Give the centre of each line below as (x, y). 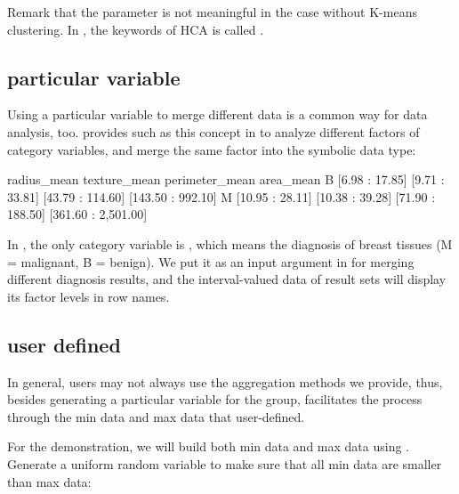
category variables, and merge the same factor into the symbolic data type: (212, 149)
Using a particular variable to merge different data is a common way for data (217, 114)
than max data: (49, 481)
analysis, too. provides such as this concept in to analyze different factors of (213, 131)
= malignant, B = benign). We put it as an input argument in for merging (211, 261)
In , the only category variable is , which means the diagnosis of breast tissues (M (230, 243)
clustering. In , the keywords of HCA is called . (136, 29)
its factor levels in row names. (89, 296)
